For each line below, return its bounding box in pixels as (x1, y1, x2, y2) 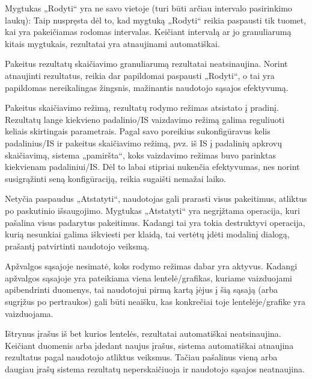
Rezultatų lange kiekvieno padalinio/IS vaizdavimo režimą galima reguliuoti (5, 113, 285, 125)
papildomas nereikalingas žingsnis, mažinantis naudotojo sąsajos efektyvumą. (5, 81, 289, 93)
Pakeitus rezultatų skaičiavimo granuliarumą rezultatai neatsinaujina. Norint (5, 57, 288, 70)
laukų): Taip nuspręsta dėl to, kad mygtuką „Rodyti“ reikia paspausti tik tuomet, (5, 13, 307, 26)
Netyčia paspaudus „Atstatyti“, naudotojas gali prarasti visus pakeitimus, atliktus (5, 192, 307, 205)
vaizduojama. (5, 307, 54, 319)
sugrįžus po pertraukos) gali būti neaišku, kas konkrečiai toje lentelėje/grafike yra (5, 295, 305, 308)
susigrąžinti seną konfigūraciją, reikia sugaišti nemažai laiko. (5, 172, 227, 184)
